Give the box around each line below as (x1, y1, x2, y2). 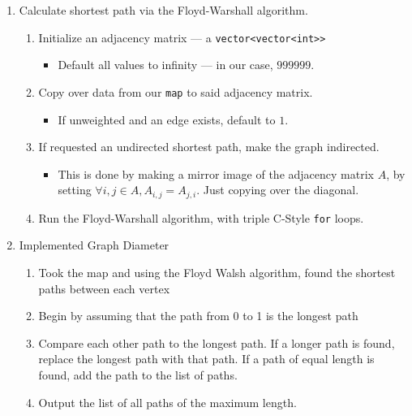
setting (58, 181, 92, 198)
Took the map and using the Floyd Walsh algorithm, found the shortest (38, 263, 396, 280)
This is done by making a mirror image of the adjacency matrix (58, 165, 374, 182)
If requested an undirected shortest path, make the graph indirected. (38, 138, 380, 155)
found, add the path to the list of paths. (38, 366, 238, 383)
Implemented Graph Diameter (19, 236, 170, 253)
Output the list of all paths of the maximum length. (38, 393, 297, 410)
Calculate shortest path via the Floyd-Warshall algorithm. (19, 2, 308, 18)
